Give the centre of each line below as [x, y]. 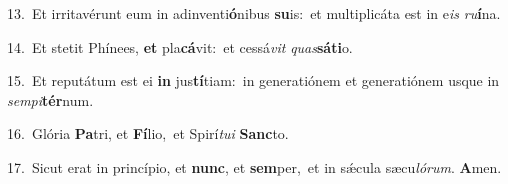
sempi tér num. [50, 99]
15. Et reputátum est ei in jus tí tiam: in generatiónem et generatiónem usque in [253, 80]
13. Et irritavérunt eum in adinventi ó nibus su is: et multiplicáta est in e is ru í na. [254, 13]
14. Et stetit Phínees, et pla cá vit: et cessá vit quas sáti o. [180, 46]
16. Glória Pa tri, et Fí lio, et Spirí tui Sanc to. [148, 133]
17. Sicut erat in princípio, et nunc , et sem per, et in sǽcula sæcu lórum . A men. [254, 166]
